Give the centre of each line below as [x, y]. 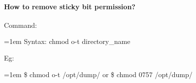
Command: [20, 25]
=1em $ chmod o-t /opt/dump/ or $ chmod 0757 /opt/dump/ [98, 74]
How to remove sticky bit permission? [70, 6]
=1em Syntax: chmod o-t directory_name [67, 41]
